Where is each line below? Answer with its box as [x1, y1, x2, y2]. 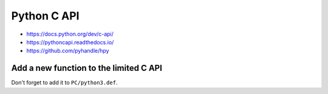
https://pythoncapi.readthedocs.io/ [26, 38, 114, 45]
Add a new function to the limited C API [11, 63, 162, 73]
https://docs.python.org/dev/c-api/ [26, 30, 114, 38]
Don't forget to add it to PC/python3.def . [11, 79, 118, 86]
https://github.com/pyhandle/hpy [26, 47, 109, 55]
